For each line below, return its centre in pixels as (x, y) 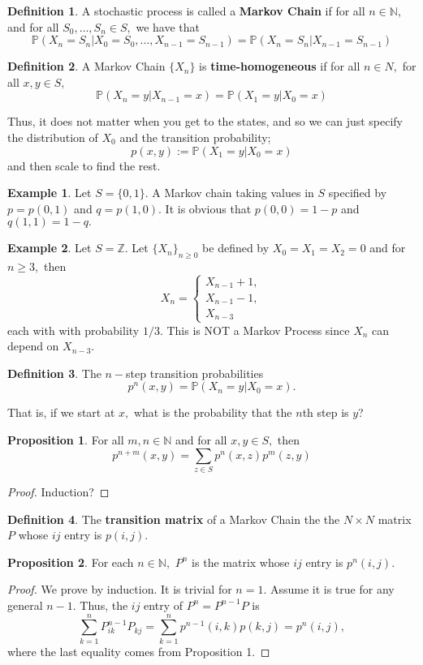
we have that (168, 26)
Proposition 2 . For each (71, 562)
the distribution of (53, 137)
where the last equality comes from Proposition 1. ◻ (139, 651)
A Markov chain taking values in (233, 193)
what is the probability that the (213, 412)
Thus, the (104, 605)
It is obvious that (208, 208)
